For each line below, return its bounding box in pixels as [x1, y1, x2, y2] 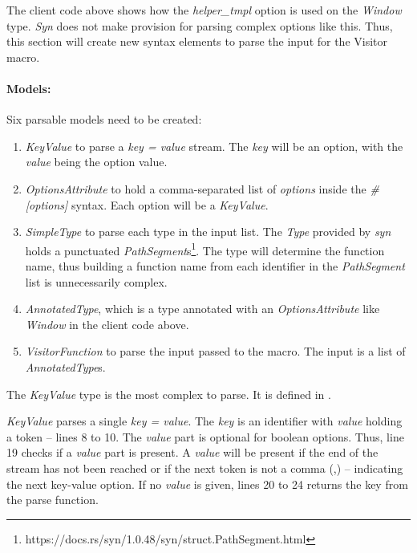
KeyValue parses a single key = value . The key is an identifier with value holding [6, 413, 403, 429]
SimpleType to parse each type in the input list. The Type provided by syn [25, 223, 391, 240]
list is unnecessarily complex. [25, 273, 168, 290]
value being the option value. [25, 153, 168, 170]
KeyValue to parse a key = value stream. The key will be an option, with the [25, 137, 403, 154]
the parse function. [6, 491, 99, 508]
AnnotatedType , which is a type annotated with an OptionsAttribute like [25, 300, 380, 317]
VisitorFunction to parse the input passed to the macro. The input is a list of [25, 343, 406, 360]
